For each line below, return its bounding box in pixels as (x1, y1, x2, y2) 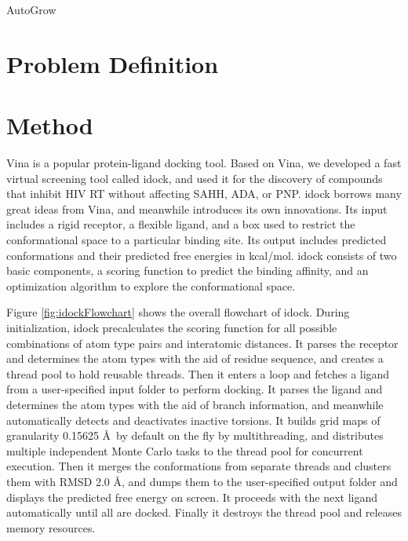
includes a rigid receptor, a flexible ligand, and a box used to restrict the (6, 216, 355, 232)
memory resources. (6, 519, 96, 536)
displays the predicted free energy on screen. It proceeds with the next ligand (6, 488, 377, 505)
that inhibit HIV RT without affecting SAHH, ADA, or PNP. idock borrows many (6, 185, 402, 202)
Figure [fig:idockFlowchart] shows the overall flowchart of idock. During (6, 304, 350, 320)
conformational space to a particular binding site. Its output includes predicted (6, 232, 387, 248)
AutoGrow (6, 2, 56, 17)
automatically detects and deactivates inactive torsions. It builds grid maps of (6, 411, 381, 428)
